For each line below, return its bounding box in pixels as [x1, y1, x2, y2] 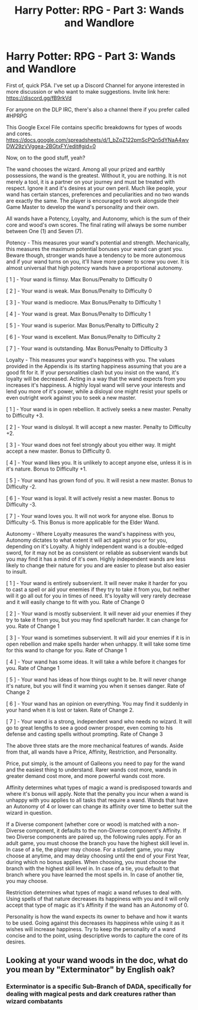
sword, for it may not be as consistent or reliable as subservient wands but [6, 549, 188, 556]
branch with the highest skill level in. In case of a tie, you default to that [6, 865, 179, 872]
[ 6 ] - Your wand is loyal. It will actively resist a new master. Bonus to [6, 494, 175, 501]
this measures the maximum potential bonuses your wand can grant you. [6, 245, 184, 252]
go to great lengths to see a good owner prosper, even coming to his [6, 724, 173, 731]
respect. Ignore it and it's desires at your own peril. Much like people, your [6, 185, 187, 192]
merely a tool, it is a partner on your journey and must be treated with [6, 178, 175, 185]
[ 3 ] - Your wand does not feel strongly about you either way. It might [6, 441, 176, 448]
